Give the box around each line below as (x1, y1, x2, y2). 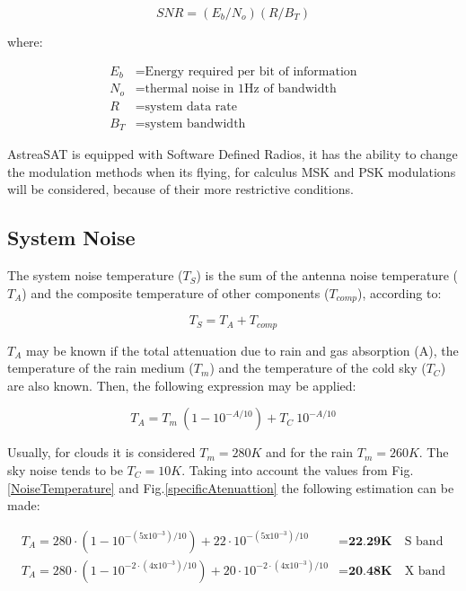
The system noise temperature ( (7, 266, 183, 285)
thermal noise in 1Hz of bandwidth (145, 83, 337, 96)
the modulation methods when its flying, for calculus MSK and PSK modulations (7, 162, 456, 181)
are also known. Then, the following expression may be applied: (7, 375, 356, 394)
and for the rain (266, 443, 354, 462)
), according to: (356, 283, 442, 302)
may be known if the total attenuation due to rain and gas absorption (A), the (25, 340, 459, 359)
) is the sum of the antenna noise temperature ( (196, 266, 459, 285)
